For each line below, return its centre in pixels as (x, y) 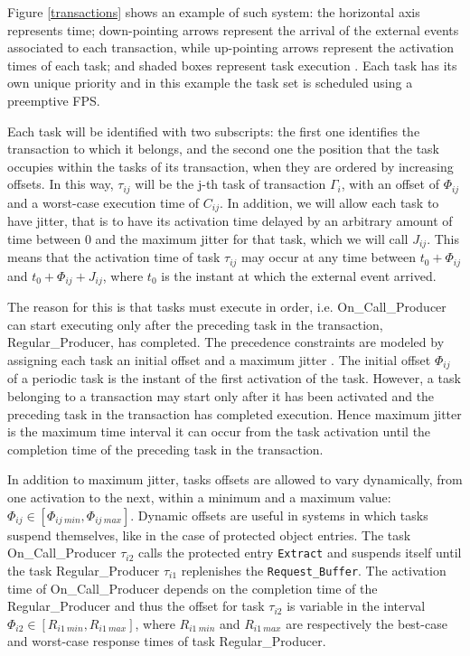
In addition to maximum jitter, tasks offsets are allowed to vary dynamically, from (235, 479)
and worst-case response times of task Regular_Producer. (167, 641)
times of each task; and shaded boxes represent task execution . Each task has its (232, 65)
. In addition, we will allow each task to (329, 202)
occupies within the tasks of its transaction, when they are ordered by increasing (230, 166)
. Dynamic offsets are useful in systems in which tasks (279, 515)
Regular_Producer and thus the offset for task (136, 606)
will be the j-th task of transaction (230, 184)
